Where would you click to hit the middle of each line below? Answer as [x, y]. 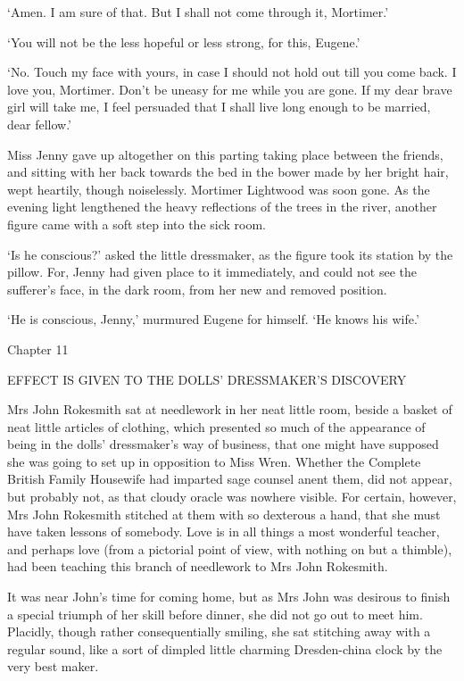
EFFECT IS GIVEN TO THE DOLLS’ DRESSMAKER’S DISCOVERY [207, 379]
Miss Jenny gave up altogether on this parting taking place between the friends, [225, 154]
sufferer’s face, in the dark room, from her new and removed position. [197, 289]
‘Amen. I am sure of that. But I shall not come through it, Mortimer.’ [198, 12]
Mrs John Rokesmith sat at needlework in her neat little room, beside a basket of [230, 409]
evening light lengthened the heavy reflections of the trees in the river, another [222, 207]
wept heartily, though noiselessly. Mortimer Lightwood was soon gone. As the [219, 189]
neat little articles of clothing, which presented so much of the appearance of [216, 426]
